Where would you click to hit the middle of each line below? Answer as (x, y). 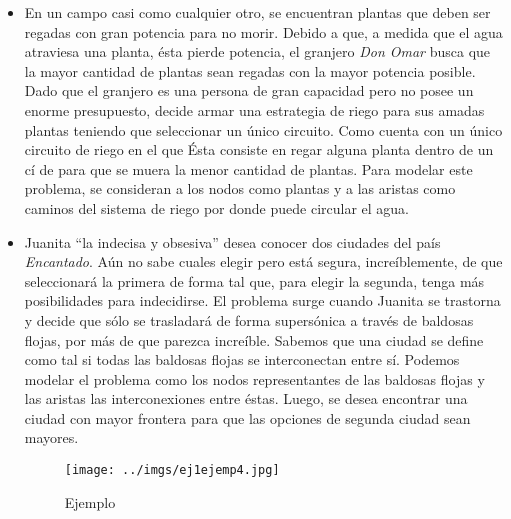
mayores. (51, 437)
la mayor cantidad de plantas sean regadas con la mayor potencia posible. (250, 70)
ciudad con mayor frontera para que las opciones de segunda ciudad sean (247, 417)
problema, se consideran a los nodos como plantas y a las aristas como (240, 188)
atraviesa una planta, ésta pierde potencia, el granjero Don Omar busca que (257, 51)
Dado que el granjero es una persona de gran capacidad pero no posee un (249, 90)
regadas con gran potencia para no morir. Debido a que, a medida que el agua (263, 31)
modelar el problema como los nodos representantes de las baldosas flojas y (254, 378)
